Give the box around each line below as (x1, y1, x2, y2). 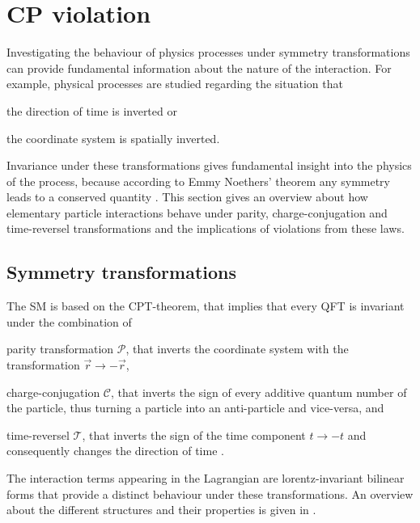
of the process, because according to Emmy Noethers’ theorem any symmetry (6, 172, 390, 189)
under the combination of (6, 313, 132, 330)
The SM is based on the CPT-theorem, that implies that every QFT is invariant (6, 297, 405, 314)
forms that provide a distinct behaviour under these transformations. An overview (6, 485, 414, 502)
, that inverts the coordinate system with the (125, 340, 349, 357)
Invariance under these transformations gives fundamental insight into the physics (6, 157, 412, 174)
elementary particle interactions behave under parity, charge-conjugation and (6, 204, 388, 221)
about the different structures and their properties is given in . (6, 501, 316, 518)
